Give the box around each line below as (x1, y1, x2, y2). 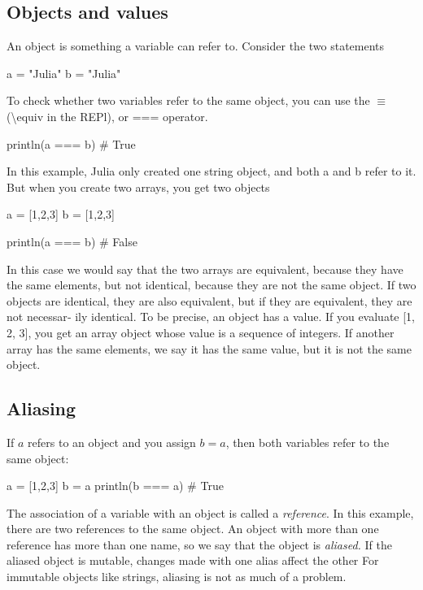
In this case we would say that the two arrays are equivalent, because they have (7, 260, 403, 277)
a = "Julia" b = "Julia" (7, 64, 121, 81)
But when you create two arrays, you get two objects (7, 178, 270, 195)
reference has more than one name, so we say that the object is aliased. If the (7, 536, 393, 553)
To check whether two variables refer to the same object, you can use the (7, 92, 370, 109)
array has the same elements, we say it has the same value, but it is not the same (7, 340, 412, 357)
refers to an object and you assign (28, 433, 196, 450)
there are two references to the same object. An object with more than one (7, 520, 379, 537)
